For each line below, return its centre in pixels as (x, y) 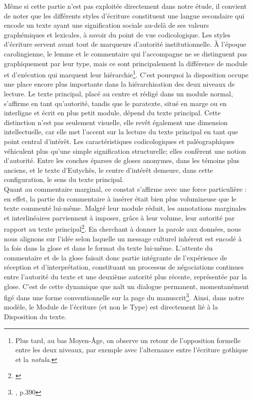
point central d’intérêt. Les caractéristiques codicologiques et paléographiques (119, 141)
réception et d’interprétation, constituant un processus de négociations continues (124, 267)
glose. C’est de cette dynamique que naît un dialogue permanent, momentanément (126, 286)
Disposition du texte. (35, 316)
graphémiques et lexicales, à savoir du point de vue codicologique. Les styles (117, 34)
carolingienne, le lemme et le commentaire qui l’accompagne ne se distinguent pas (126, 53)
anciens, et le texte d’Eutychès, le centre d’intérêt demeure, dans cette (108, 170)
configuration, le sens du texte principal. (64, 179)
